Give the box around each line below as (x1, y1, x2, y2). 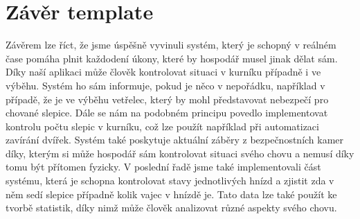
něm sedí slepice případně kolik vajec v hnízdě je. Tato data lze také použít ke (6, 186, 337, 201)
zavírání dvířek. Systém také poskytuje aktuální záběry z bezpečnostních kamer (6, 132, 344, 147)
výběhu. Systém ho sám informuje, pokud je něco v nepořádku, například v (6, 78, 325, 92)
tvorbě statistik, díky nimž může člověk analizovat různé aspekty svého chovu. (6, 200, 337, 215)
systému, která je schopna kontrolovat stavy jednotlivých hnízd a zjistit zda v (6, 173, 334, 188)
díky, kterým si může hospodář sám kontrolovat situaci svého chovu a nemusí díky (6, 146, 354, 160)
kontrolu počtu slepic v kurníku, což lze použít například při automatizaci (6, 119, 319, 133)
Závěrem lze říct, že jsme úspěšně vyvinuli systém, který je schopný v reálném (6, 37, 336, 52)
